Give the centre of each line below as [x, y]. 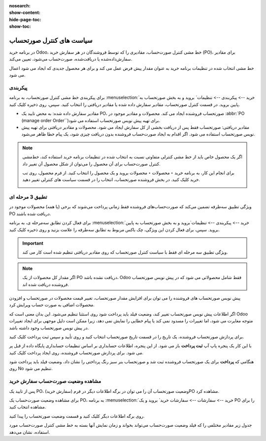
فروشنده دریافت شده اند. [46, 284]
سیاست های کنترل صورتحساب [51, 40]
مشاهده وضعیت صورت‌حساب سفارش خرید [55, 381]
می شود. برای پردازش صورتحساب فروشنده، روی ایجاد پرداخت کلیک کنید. [76, 352]
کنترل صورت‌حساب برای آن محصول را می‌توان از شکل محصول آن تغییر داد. [91, 164]
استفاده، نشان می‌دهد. [30, 432]
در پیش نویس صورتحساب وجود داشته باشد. [49, 328]
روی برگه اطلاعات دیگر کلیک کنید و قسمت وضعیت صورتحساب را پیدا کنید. [77, 416]
